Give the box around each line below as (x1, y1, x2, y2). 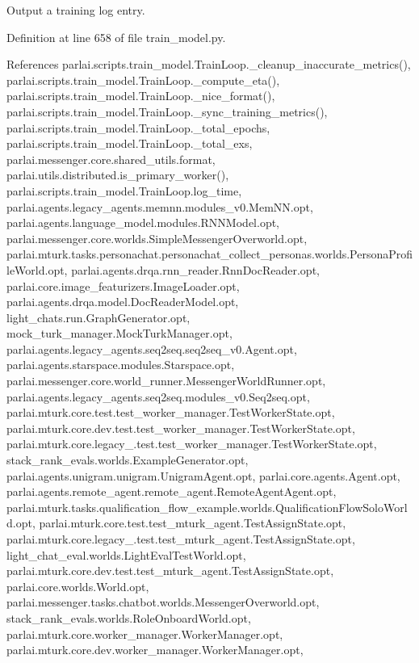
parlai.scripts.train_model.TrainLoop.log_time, (6, 182, 242, 199)
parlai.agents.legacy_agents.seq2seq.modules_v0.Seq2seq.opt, (6, 388, 310, 405)
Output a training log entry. (6, 2, 145, 18)
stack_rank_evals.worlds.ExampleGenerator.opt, (6, 451, 249, 468)
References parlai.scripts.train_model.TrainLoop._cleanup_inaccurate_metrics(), (6, 56, 411, 73)
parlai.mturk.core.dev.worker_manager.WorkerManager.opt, (6, 641, 304, 658)
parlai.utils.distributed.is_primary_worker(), (6, 166, 229, 183)
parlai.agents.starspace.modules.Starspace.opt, (6, 356, 235, 373)
